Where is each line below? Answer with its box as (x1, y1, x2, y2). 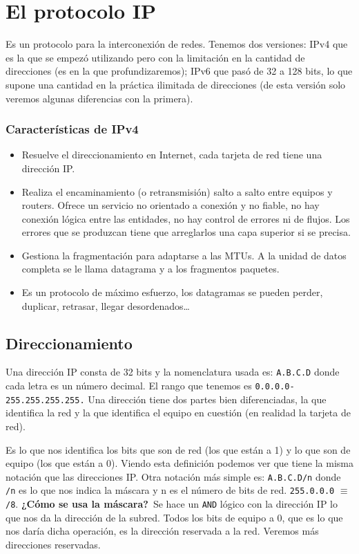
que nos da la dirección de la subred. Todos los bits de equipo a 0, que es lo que (6, 510, 343, 524)
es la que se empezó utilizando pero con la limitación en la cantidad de (6, 50, 305, 64)
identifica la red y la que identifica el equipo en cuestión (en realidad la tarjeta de (6, 405, 351, 420)
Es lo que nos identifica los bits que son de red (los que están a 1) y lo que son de (6, 442, 351, 456)
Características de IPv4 (6, 120, 139, 138)
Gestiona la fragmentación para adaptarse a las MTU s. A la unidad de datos (21, 248, 347, 262)
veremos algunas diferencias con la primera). (6, 91, 193, 105)
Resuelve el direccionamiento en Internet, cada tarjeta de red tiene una (21, 147, 322, 162)
